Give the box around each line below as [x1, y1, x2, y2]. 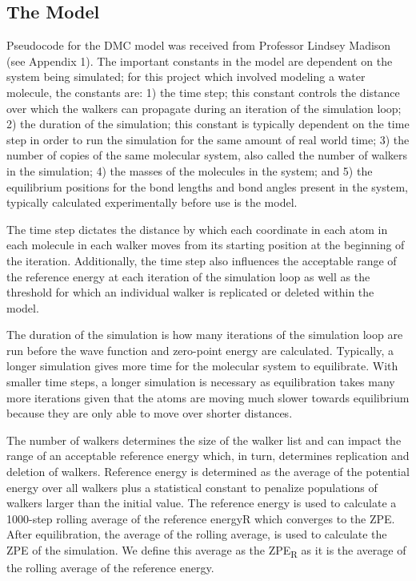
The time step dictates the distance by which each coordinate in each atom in [6, 220, 388, 237]
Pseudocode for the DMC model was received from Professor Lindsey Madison [6, 37, 391, 54]
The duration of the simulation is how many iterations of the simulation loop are [6, 326, 403, 343]
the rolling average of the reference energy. [6, 559, 214, 576]
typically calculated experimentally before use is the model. [6, 194, 298, 211]
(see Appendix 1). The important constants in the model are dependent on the [6, 52, 393, 69]
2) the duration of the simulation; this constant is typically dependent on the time [6, 115, 410, 132]
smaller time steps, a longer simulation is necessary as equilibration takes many [6, 373, 395, 390]
